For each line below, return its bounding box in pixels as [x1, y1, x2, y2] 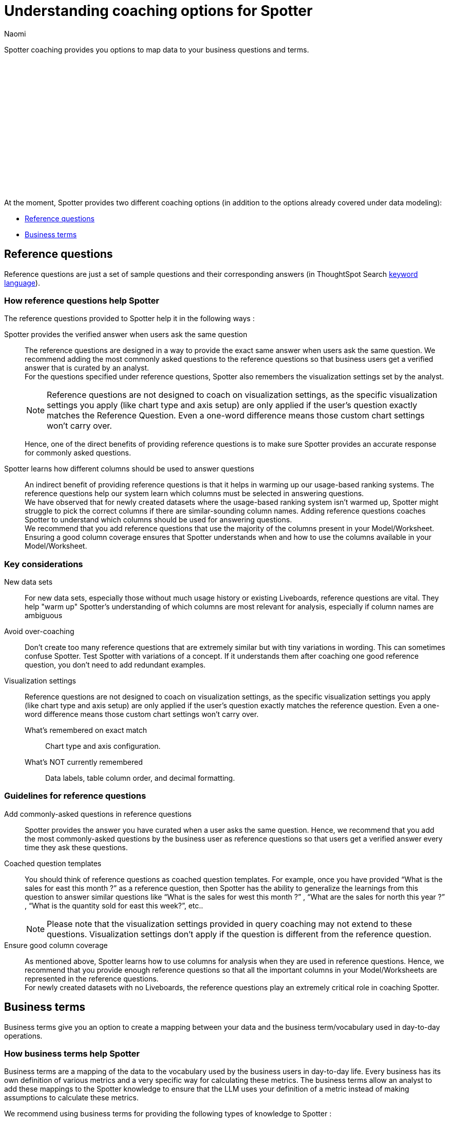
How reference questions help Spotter [4, 295, 159, 306]
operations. [4, 1031, 43, 1040]
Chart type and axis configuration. [45, 742, 161, 751]
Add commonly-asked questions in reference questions [4, 809, 192, 818]
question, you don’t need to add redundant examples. [25, 660, 206, 670]
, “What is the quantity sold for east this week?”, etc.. [25, 901, 203, 910]
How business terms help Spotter [4, 1048, 140, 1059]
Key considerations [4, 558, 83, 569]
